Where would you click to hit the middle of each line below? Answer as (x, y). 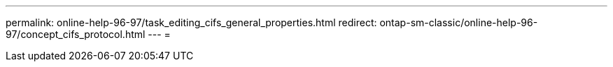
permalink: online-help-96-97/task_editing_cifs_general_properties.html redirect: (191, 22)
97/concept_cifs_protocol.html (76, 34)
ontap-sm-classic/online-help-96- (459, 22)
